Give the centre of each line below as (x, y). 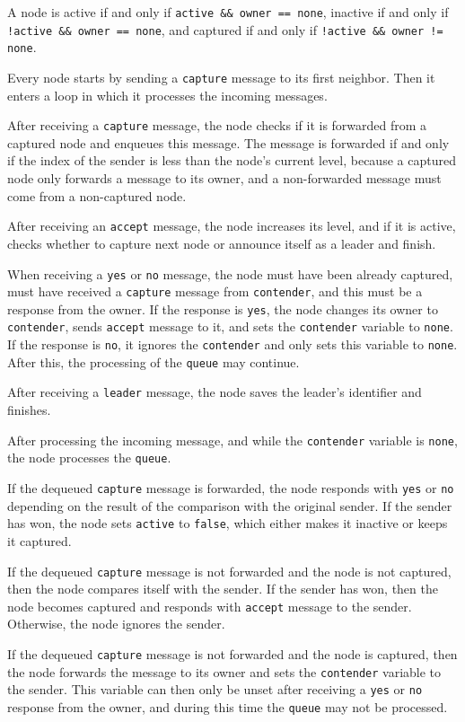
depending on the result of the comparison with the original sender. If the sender (230, 505)
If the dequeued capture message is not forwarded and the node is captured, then (232, 654)
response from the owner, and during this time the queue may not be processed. (228, 706)
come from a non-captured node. (97, 195)
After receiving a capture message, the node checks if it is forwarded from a (217, 125)
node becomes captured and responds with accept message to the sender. (210, 606)
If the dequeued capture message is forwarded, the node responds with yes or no (231, 488)
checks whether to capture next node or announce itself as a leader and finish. (222, 243)
